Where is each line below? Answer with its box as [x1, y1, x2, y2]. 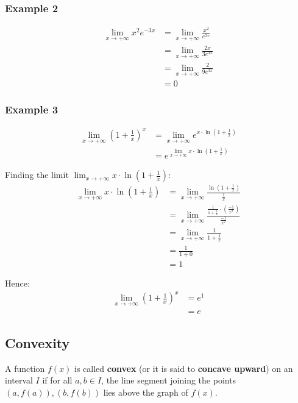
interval [5, 374, 33, 387]
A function [5, 362, 45, 374]
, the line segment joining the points [101, 374, 236, 387]
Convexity [5, 333, 70, 352]
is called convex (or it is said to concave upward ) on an [74, 362, 293, 374]
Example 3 [5, 102, 59, 117]
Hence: [5, 276, 30, 289]
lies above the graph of [103, 385, 188, 398]
